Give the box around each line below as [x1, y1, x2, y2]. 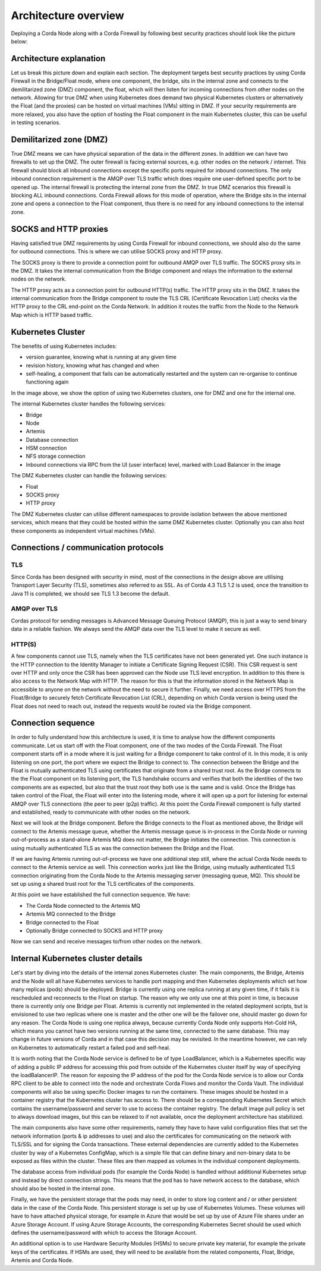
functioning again [26, 378, 69, 386]
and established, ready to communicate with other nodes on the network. [11, 808, 191, 816]
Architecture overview [11, 9, 124, 22]
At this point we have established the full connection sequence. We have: [11, 891, 190, 898]
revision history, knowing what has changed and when [26, 361, 159, 369]
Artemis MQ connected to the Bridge [26, 910, 116, 918]
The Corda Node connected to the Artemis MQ [26, 902, 141, 909]
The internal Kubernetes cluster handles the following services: [11, 400, 166, 407]
